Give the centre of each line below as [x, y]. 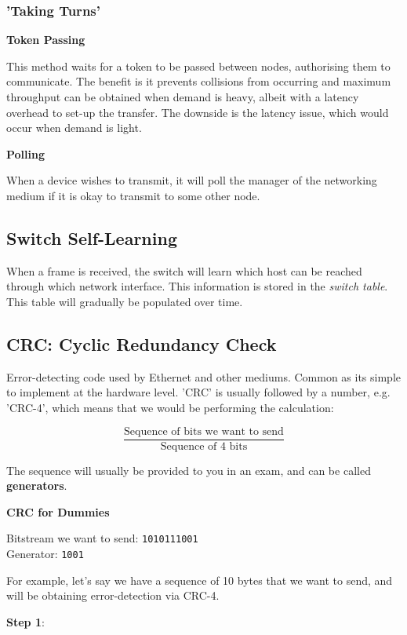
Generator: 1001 [45, 554]
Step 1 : [25, 621]
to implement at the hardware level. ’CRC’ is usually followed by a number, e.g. [198, 392]
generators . [37, 485]
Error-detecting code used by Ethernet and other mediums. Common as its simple [204, 376]
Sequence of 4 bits [204, 446]
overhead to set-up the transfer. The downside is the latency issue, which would [198, 112]
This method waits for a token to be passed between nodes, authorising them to [198, 66]
